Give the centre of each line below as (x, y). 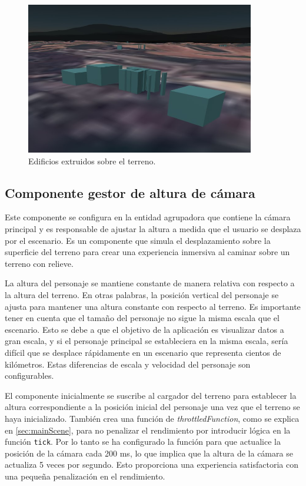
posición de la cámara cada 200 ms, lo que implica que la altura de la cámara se (149, 453)
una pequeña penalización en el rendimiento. (85, 476)
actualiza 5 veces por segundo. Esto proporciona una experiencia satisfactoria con (152, 464)
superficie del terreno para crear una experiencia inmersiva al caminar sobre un (147, 252)
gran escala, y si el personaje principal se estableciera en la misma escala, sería (147, 341)
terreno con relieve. (39, 263)
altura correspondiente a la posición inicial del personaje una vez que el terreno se (152, 407)
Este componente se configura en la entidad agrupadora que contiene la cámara (148, 217)
